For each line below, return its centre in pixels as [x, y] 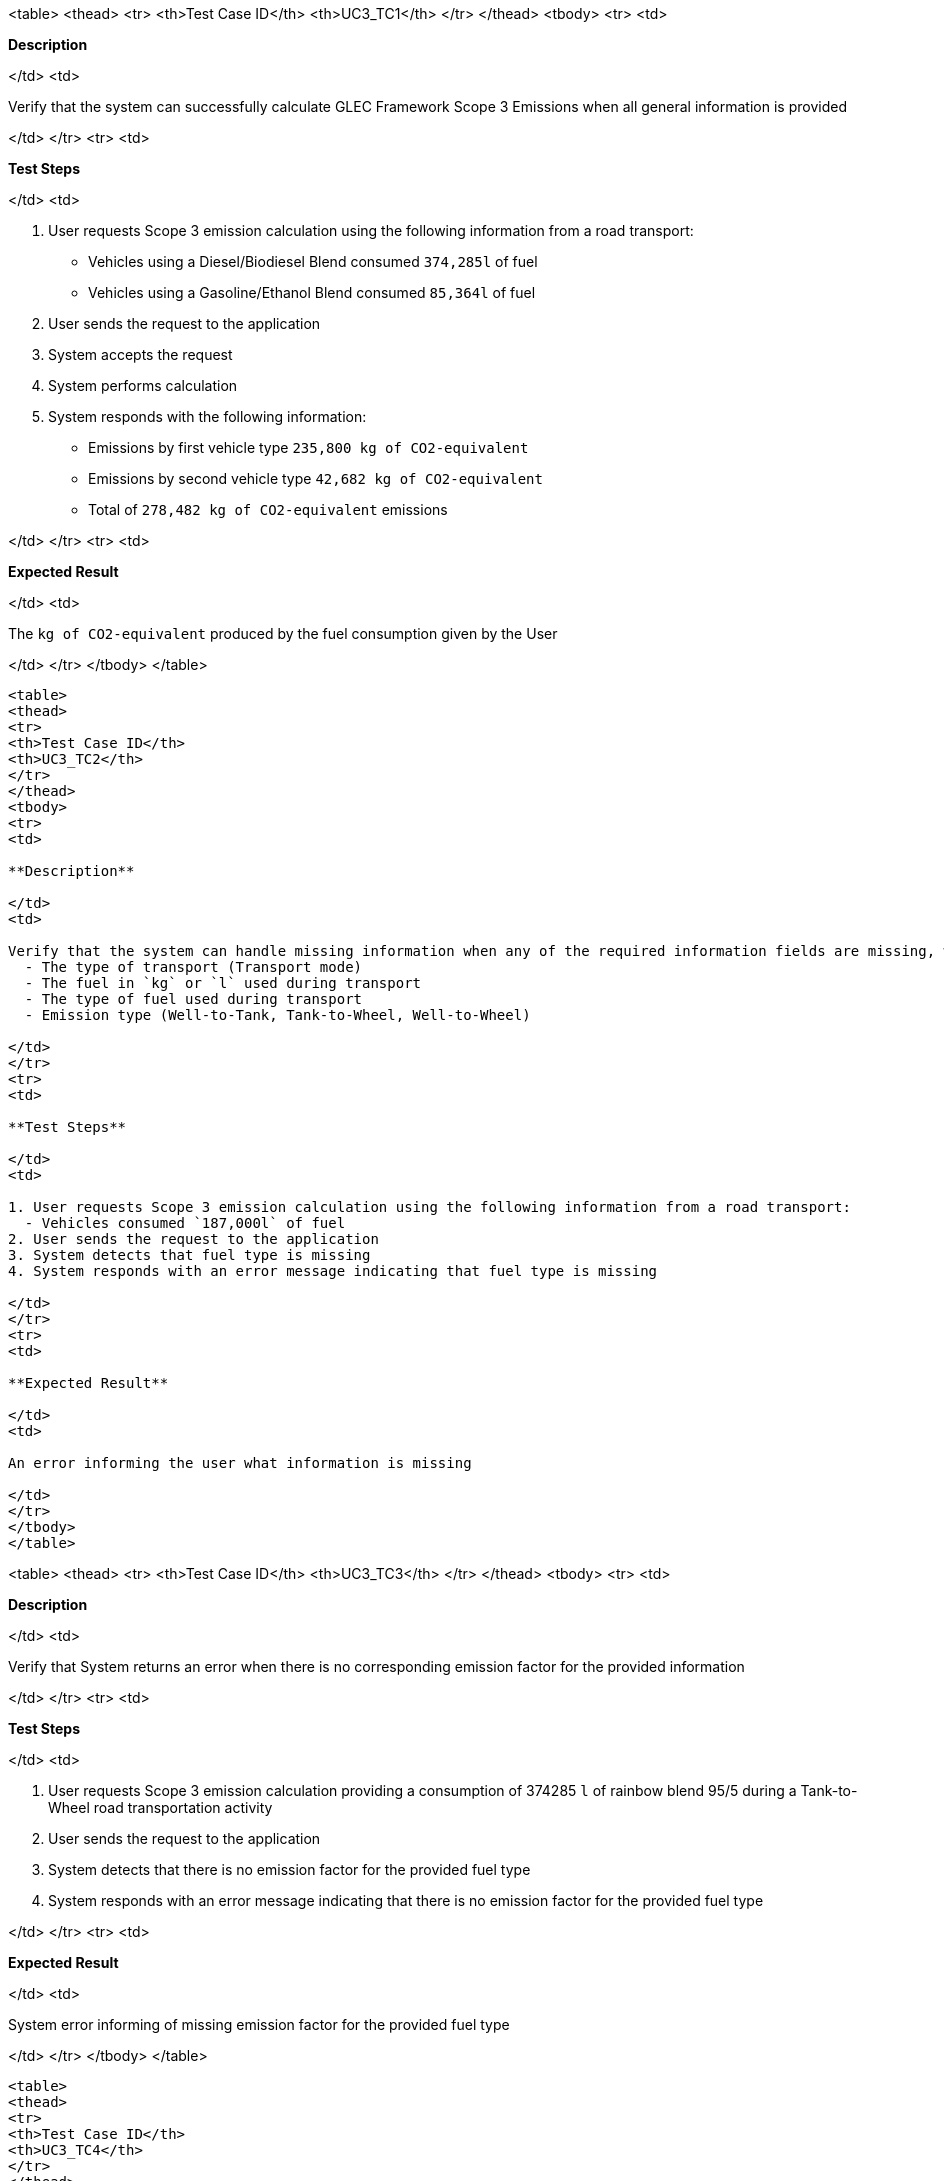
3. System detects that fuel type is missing [189, 1255]
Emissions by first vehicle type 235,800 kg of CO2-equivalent [308, 447]
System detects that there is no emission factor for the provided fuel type [289, 1869]
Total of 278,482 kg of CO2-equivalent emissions [268, 509]
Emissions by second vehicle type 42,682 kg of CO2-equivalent [315, 478]
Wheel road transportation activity [160, 1807]
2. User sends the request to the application [193, 1239]
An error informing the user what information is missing [240, 1463]
